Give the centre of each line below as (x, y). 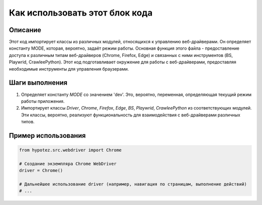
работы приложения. (43, 101)
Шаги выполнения (38, 83)
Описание (25, 30)
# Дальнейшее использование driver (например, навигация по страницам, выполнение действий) (133, 184)
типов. (28, 122)
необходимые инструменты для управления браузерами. (69, 69)
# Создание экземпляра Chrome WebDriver (68, 164)
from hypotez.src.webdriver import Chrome (70, 150)
